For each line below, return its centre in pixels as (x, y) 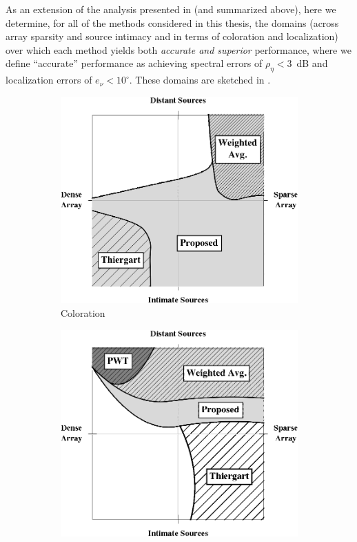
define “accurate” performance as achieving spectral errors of (134, 63)
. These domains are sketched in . (200, 80)
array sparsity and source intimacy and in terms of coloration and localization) (172, 36)
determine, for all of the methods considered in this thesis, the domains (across (172, 22)
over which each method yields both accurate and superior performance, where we (178, 49)
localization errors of (49, 80)
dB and (312, 63)
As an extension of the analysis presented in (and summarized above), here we (171, 9)
